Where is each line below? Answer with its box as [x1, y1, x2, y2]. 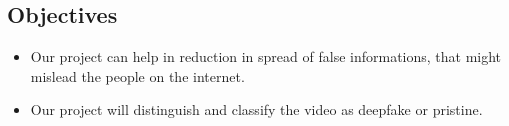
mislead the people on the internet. [30, 65, 245, 86]
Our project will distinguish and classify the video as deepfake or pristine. [30, 99, 483, 120]
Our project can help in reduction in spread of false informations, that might [30, 46, 502, 67]
